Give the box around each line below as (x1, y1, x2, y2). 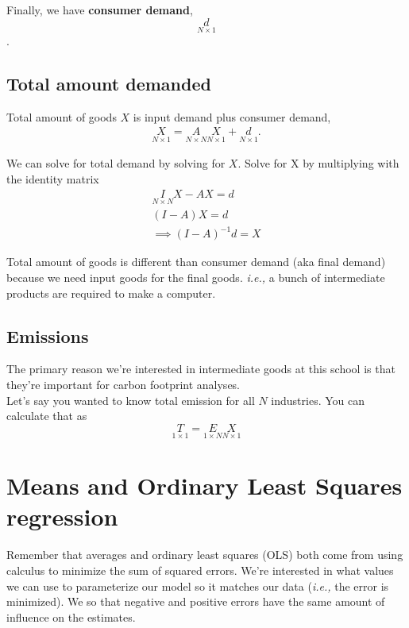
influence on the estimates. (6, 608, 136, 625)
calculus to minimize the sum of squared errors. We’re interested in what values (6, 561, 394, 578)
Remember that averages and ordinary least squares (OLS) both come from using (6, 546, 403, 563)
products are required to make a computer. (6, 284, 216, 301)
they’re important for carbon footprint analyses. (6, 376, 241, 393)
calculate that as (6, 407, 87, 424)
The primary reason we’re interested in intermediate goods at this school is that (6, 360, 395, 377)
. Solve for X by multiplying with (237, 155, 399, 171)
